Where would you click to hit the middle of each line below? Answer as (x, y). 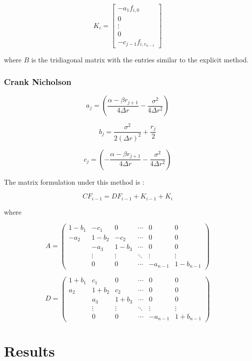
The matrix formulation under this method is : (74, 181)
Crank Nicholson (38, 81)
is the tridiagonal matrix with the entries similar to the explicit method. (140, 60)
